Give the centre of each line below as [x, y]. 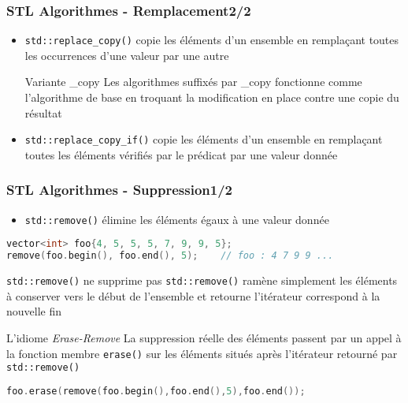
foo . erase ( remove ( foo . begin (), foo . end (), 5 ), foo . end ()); [156, 391]
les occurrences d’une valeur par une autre [127, 55]
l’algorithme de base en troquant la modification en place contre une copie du [212, 97]
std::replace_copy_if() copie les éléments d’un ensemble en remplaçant [204, 139]
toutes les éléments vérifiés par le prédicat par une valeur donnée [181, 154]
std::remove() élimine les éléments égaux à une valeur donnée [177, 219]
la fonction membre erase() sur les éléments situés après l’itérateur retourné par [202, 353]
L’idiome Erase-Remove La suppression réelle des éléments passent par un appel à [204, 337]
